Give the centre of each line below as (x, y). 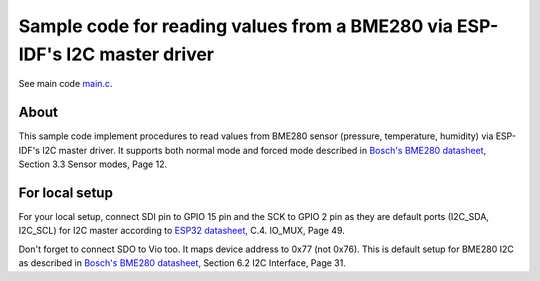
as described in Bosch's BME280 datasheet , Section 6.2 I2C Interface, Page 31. (182, 263)
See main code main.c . (65, 84)
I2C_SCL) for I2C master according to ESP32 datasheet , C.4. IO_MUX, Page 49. (181, 231)
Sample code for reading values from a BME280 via (236, 26)
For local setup (66, 192)
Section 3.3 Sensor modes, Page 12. (93, 164)
